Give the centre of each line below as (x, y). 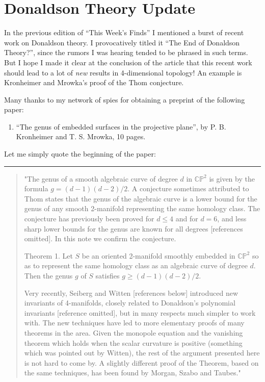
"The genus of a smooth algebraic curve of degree (101, 178)
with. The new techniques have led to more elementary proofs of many (134, 323)
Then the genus (48, 275)
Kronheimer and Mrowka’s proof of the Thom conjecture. (94, 82)
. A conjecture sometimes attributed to (188, 188)
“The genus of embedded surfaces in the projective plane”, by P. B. (121, 126)
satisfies (108, 275)
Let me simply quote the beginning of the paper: (80, 154)
